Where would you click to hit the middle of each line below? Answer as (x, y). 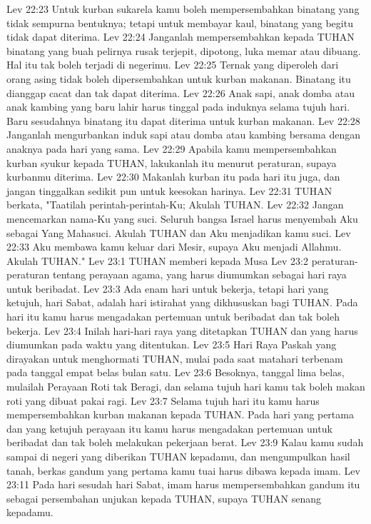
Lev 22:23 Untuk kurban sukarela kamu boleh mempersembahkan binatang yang (183, 9)
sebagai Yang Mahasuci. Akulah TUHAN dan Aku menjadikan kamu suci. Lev (179, 232)
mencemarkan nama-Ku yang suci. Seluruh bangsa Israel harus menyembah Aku (182, 218)
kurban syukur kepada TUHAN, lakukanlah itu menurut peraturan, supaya (172, 162)
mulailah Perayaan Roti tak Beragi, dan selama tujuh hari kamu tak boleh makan (186, 387)
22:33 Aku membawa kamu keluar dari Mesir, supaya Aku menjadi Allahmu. (174, 247)
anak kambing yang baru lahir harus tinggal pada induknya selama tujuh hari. (178, 107)
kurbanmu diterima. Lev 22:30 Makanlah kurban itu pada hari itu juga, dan (173, 177)
